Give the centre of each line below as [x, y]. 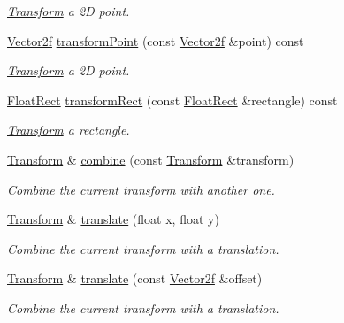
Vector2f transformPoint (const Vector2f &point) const [156, 40]
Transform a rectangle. [69, 130]
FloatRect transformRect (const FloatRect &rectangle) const [172, 100]
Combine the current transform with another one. [141, 189]
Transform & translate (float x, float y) [113, 219]
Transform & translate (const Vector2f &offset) [135, 278]
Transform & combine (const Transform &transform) [151, 159]
